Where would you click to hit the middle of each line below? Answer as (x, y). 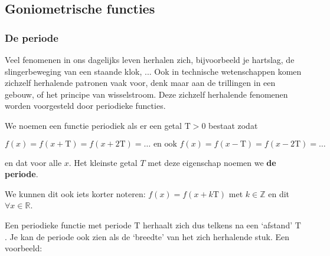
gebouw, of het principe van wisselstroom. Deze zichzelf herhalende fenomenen (146, 94)
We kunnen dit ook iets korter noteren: (75, 193)
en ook (165, 144)
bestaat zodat (233, 125)
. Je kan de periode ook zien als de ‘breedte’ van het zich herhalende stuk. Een (147, 236)
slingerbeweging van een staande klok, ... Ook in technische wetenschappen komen (153, 71)
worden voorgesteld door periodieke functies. (85, 106)
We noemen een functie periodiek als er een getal (93, 125)
